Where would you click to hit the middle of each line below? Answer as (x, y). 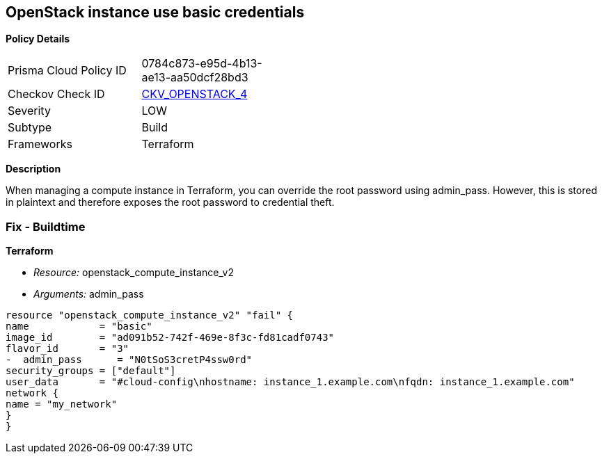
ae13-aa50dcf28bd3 (195, 78)
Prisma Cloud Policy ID (67, 71)
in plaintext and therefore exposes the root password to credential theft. (170, 202)
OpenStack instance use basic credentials (155, 12)
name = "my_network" (62, 404)
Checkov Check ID (56, 94)
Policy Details (38, 39)
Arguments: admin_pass (89, 294)
